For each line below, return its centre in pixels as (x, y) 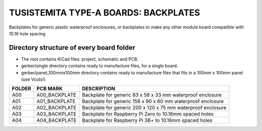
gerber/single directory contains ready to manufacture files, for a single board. (99, 66)
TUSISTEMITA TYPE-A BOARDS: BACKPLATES (105, 13)
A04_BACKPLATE (57, 120)
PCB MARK (50, 88)
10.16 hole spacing (27, 33)
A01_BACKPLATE (56, 102)
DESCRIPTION (98, 88)
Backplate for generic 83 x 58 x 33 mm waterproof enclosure (152, 95)
